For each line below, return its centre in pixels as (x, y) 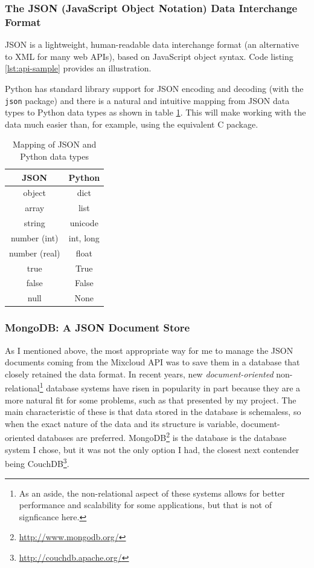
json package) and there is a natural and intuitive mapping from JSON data (147, 100)
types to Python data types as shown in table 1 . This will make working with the (155, 112)
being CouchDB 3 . (37, 462)
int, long (84, 237)
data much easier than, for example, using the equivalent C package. (132, 124)
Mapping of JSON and (54, 144)
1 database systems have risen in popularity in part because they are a (170, 387)
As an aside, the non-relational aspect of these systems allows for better (152, 493)
